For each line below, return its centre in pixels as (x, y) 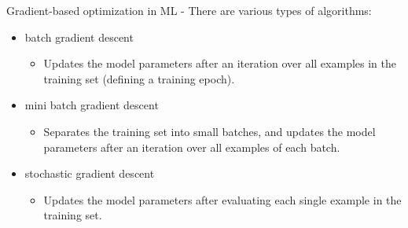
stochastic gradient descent (90, 173)
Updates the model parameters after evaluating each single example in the (222, 199)
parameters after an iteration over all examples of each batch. (192, 147)
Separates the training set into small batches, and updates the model (210, 131)
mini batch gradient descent (92, 105)
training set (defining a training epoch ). (139, 78)
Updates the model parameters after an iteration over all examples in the (220, 63)
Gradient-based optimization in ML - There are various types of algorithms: (189, 10)
